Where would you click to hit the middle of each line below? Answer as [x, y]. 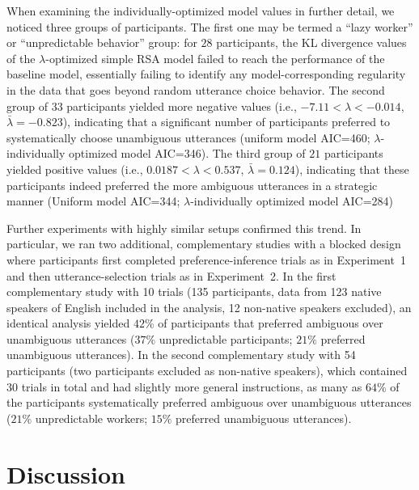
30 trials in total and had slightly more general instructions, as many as [184, 386]
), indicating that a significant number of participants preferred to [226, 122]
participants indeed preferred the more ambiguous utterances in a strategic [192, 185]
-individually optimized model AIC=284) [292, 201]
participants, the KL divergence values [311, 42]
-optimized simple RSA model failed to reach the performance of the [215, 58]
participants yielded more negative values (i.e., [182, 106]
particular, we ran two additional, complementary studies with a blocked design [204, 244]
